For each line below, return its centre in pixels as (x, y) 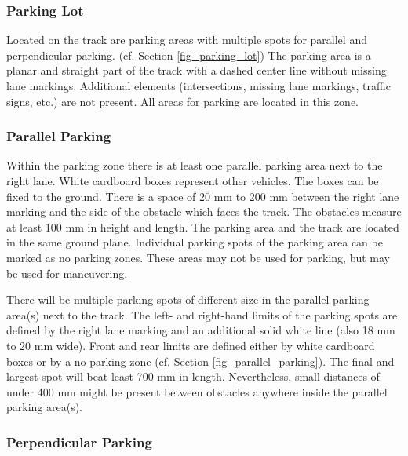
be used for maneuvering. (67, 273)
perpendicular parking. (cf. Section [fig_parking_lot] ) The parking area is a (189, 55)
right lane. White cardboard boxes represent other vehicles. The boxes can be (193, 181)
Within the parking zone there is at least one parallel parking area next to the (195, 165)
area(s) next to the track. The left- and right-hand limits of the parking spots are (202, 314)
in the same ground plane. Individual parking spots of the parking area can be (195, 242)
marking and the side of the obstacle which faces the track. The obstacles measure (204, 212)
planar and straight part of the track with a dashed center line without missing (197, 70)
